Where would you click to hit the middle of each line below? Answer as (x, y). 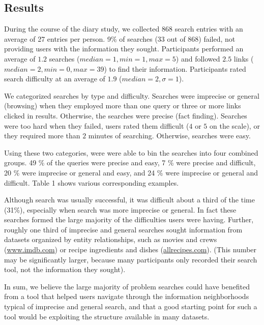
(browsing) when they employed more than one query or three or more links (123, 106)
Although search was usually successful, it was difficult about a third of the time (129, 200)
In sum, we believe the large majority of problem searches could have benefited (127, 286)
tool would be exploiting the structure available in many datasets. (107, 316)
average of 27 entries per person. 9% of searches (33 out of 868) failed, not (120, 38)
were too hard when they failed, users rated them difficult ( (97, 125)
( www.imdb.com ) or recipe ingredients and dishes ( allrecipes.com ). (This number (130, 249)
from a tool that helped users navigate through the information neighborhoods (127, 296)
